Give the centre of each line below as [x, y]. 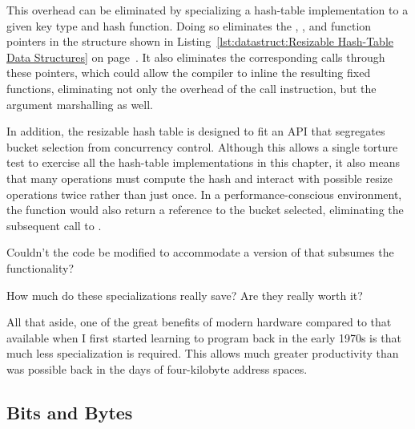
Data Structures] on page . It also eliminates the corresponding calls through [196, 57]
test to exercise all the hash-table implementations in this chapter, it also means [203, 162]
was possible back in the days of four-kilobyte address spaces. [157, 368]
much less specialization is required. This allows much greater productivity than [203, 353]
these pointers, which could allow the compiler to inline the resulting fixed [189, 73]
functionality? [40, 267]
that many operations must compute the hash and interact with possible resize [200, 178]
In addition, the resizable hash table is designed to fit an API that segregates [196, 131]
